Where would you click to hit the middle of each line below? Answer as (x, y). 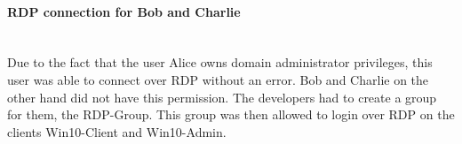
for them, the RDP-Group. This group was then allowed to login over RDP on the (231, 114)
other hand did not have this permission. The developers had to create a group (222, 97)
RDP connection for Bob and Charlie (124, 11)
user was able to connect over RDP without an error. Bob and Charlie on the (218, 79)
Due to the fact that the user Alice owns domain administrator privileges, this (220, 62)
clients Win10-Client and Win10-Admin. (117, 131)
